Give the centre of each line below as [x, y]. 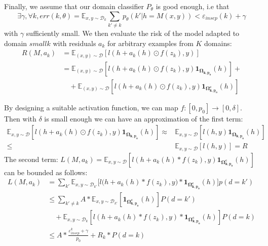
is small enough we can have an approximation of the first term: [144, 118]
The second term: [31, 159]
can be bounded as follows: [46, 172]
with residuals [74, 43]
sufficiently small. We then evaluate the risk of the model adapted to [133, 33]
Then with [20, 118]
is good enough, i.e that [193, 6]
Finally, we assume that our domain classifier [74, 6]
